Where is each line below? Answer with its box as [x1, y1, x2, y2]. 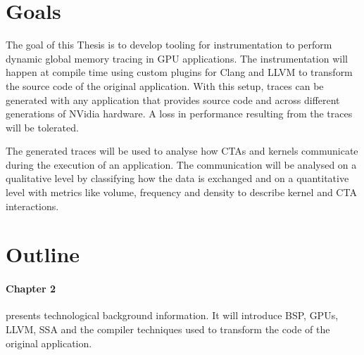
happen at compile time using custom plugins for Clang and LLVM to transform [6, 65, 353, 79]
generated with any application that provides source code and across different [6, 92, 340, 107]
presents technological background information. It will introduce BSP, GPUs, [6, 308, 339, 323]
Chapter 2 [6, 281, 56, 296]
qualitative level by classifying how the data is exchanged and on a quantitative [6, 171, 349, 186]
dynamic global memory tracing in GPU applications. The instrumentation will [6, 51, 348, 65]
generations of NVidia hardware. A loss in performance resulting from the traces [6, 106, 353, 121]
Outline [6, 240, 80, 269]
